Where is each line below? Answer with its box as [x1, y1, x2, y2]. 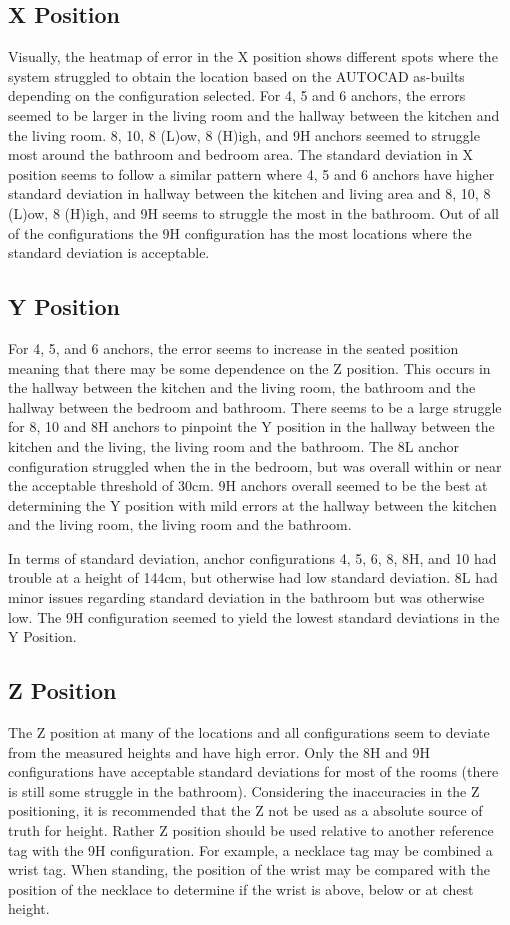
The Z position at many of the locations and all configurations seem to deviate [8, 722, 490, 743]
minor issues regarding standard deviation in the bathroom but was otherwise [8, 587, 485, 608]
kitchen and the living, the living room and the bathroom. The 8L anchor [8, 435, 460, 456]
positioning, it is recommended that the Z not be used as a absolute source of [8, 800, 483, 821]
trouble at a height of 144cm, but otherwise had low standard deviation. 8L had [8, 567, 498, 588]
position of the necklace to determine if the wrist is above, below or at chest [8, 878, 474, 899]
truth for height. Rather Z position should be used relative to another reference [8, 820, 494, 841]
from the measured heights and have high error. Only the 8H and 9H [8, 741, 430, 762]
